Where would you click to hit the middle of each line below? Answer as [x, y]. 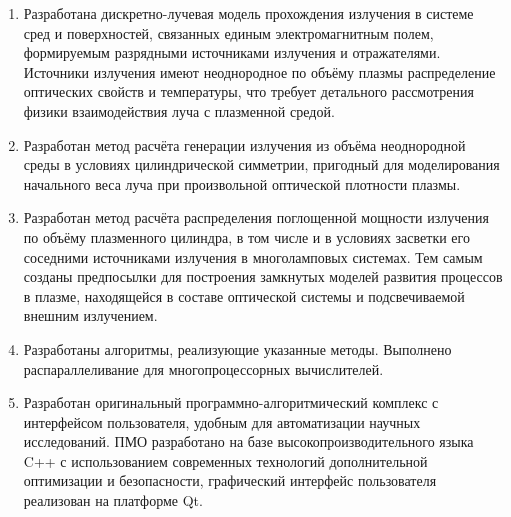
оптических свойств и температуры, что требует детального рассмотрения [248, 91]
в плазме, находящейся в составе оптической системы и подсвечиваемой [244, 295]
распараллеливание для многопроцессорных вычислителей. [203, 368]
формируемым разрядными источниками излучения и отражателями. [232, 52]
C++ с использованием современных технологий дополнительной [225, 460]
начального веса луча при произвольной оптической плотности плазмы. [242, 183]
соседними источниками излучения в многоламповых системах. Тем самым [253, 256]
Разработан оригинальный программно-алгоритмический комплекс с [231, 402]
